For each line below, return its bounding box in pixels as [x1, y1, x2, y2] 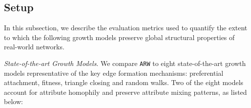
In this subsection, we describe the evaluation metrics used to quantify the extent [4, 22, 248, 33]
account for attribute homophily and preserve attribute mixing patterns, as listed [4, 86, 247, 97]
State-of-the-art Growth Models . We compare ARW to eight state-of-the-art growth [4, 58, 246, 68]
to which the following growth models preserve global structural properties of [4, 32, 235, 42]
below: [4, 96, 23, 107]
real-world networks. [4, 42, 64, 52]
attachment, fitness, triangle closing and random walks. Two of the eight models [4, 77, 244, 87]
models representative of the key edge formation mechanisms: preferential [4, 67, 224, 78]
